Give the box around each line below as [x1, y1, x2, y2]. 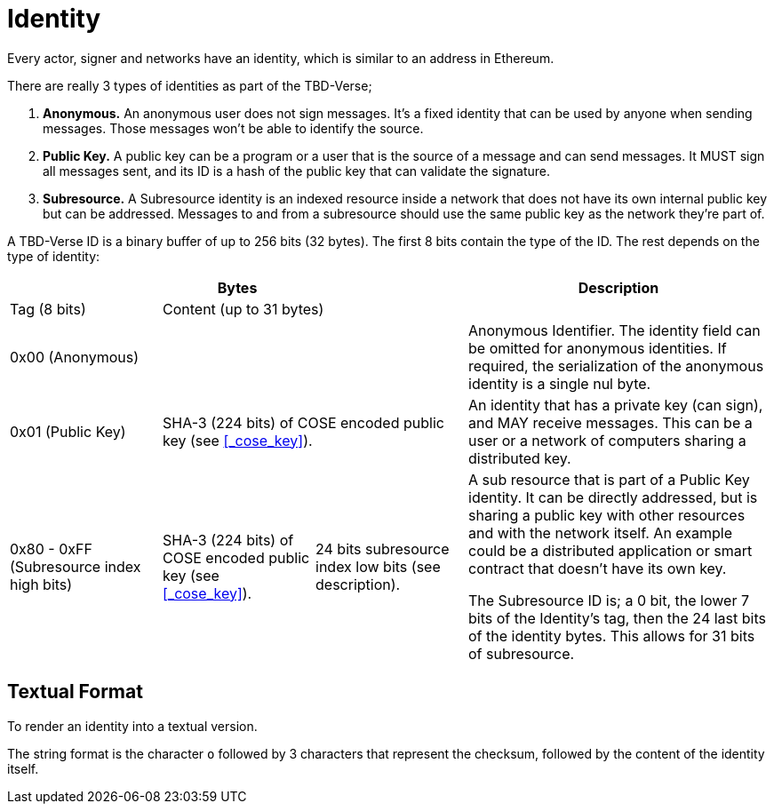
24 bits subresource [315, 539, 450, 558]
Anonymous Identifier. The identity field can [468, 321, 761, 339]
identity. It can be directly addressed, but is [468, 488, 758, 506]
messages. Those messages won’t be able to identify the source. [43, 120, 424, 136]
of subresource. [468, 644, 575, 663]
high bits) [10, 575, 73, 593]
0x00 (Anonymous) [10, 347, 139, 366]
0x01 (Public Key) [10, 422, 126, 441]
